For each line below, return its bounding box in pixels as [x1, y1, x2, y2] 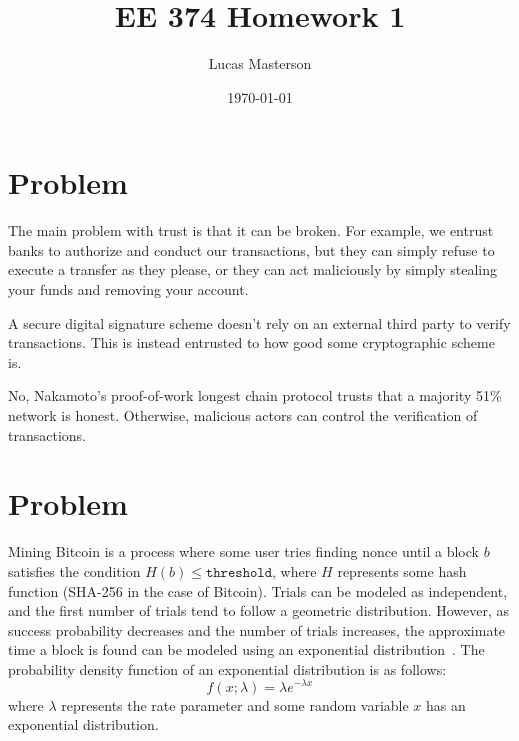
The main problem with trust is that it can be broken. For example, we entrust [8, 220, 494, 241]
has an [426, 694, 466, 715]
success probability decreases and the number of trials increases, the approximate [8, 619, 506, 640]
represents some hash [337, 560, 467, 581]
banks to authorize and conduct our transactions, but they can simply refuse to [8, 239, 495, 260]
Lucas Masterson [208, 53, 312, 74]
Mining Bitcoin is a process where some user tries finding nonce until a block [8, 541, 479, 562]
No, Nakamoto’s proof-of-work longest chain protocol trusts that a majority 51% [8, 385, 502, 406]
